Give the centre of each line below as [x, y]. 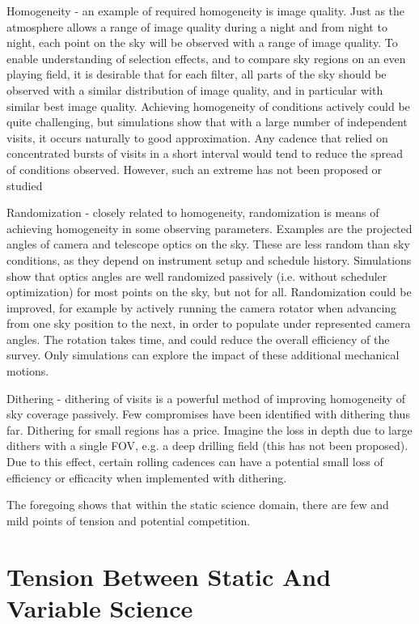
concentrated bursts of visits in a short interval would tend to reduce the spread [205, 153]
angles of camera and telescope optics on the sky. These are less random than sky [208, 244]
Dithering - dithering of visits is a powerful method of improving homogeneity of [206, 398]
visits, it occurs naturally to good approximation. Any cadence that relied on [197, 137]
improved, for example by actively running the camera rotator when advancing [202, 307]
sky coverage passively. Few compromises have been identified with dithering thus [208, 414]
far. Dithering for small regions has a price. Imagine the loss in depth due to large [209, 429]
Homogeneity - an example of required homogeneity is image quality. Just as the [206, 11]
